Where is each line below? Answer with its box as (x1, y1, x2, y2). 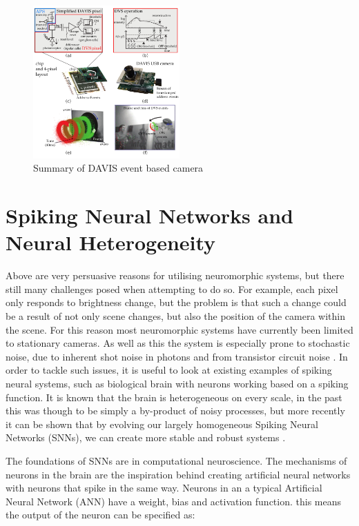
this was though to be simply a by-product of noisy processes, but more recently (6, 403, 345, 418)
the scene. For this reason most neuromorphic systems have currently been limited (6, 322, 353, 336)
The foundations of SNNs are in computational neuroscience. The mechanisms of (6, 453, 347, 467)
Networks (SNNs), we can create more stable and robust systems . (6, 430, 286, 445)
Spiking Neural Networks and (6, 201, 293, 230)
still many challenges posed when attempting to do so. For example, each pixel (6, 281, 338, 296)
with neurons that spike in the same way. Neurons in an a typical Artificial (6, 481, 322, 495)
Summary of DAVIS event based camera (33, 161, 204, 175)
